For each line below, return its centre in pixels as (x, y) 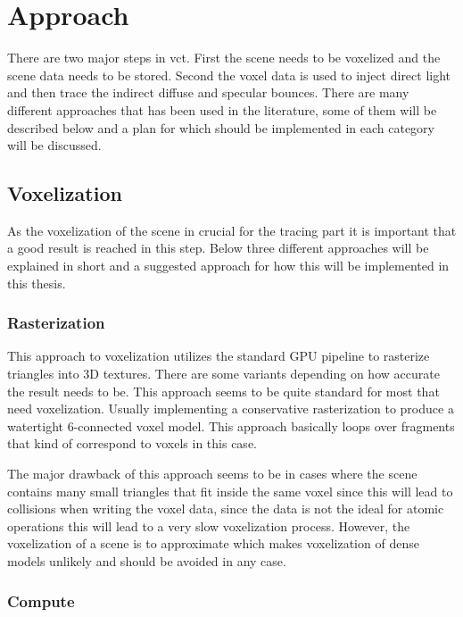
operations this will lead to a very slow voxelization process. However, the (209, 525)
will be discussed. (54, 145)
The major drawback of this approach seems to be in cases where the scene (212, 474)
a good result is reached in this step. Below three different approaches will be (218, 248)
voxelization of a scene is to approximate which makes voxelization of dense (213, 543)
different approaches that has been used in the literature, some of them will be (222, 109)
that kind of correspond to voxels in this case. (132, 443)
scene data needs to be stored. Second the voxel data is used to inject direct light (229, 75)
